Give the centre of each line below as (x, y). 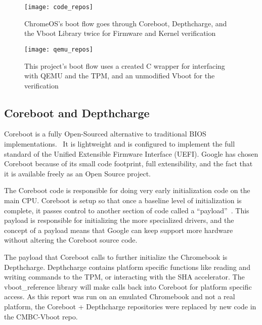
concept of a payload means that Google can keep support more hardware (119, 230)
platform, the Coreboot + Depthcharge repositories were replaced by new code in (130, 306)
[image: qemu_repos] (59, 49)
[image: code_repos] (59, 7)
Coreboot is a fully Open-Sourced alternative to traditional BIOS (105, 134)
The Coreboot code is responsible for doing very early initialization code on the (127, 190)
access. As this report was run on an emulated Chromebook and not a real (120, 296)
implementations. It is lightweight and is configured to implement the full (120, 144)
